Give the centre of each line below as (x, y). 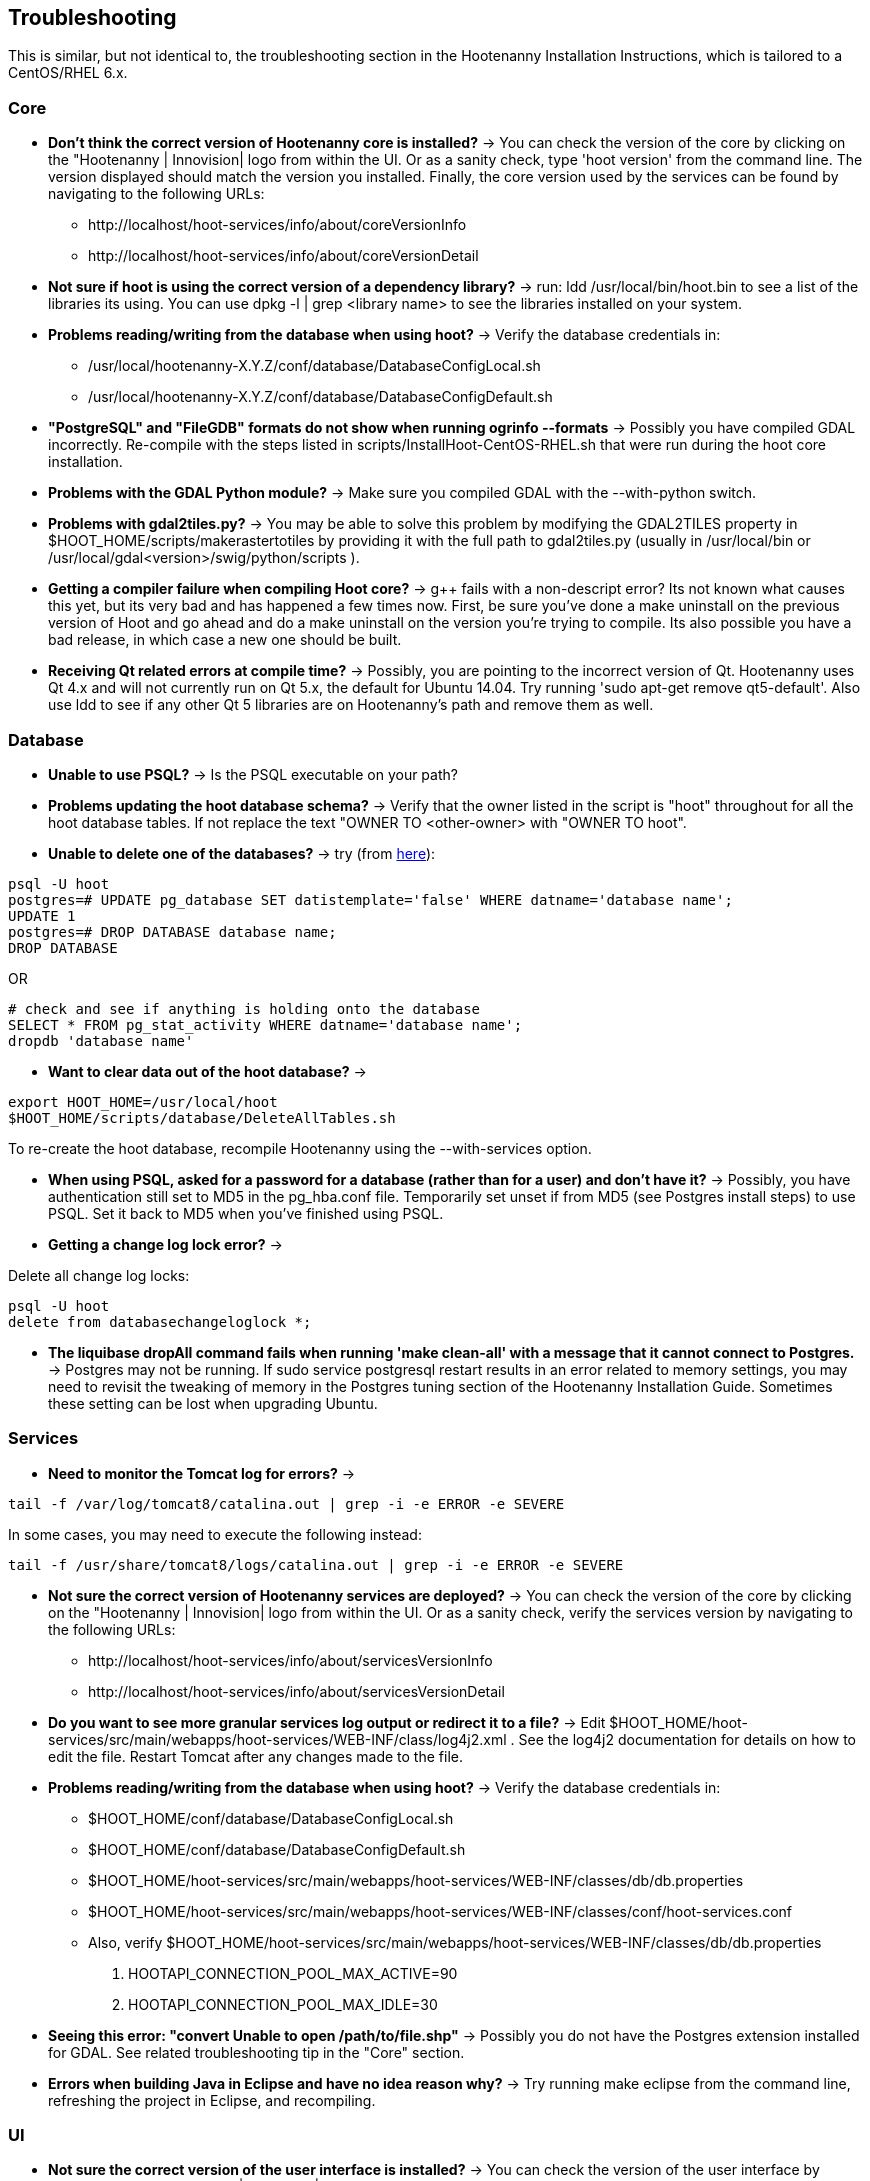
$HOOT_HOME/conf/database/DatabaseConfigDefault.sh (277, 1849)
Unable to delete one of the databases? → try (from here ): (242, 853)
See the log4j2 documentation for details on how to (687, 1739)
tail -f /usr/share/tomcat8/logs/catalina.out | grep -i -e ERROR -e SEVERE (316, 1564)
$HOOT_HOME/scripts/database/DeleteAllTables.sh (202, 1117)
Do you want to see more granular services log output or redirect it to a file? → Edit (327, 1722)
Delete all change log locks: (99, 1275)
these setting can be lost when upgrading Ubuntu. (213, 1403)
